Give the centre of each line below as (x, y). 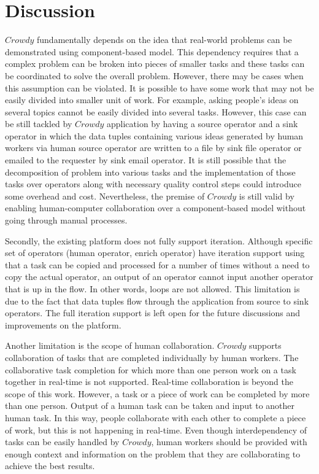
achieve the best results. (50, 466)
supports (265, 345)
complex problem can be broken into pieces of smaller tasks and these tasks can (155, 64)
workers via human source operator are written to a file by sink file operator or (153, 148)
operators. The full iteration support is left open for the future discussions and (153, 313)
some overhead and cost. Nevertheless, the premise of (105, 196)
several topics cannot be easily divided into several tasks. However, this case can (156, 111)
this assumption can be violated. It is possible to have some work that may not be (159, 87)
